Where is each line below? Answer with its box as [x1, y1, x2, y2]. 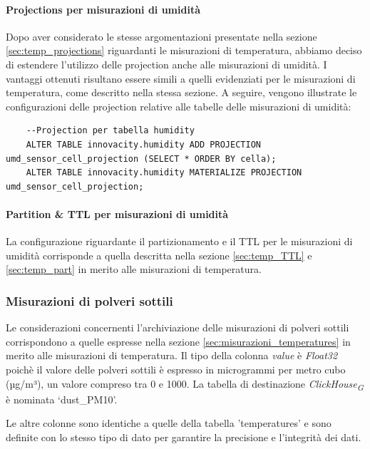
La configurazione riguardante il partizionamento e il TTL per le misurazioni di [6, 234, 353, 249]
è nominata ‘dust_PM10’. [6, 391, 118, 406]
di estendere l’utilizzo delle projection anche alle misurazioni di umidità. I [6, 56, 327, 71]
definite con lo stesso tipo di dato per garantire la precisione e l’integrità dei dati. [6, 429, 361, 444]
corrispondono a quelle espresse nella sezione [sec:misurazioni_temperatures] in [6, 334, 351, 349]
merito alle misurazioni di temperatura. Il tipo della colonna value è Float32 [6, 348, 338, 363]
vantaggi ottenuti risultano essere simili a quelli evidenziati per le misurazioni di [6, 71, 356, 86]
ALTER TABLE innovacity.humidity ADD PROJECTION [26, 139, 261, 150]
